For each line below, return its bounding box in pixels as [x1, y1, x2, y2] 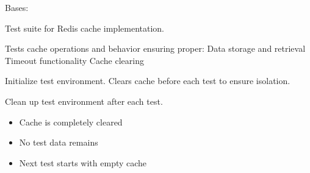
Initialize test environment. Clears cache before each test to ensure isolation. [5, 74, 290, 87]
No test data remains [19, 136, 98, 149]
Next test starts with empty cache [19, 156, 147, 169]
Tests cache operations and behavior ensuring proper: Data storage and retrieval [5, 42, 306, 55]
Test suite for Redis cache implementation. [5, 21, 164, 34]
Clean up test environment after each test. [5, 94, 163, 107]
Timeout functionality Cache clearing [5, 54, 144, 66]
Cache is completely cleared [19, 115, 123, 128]
